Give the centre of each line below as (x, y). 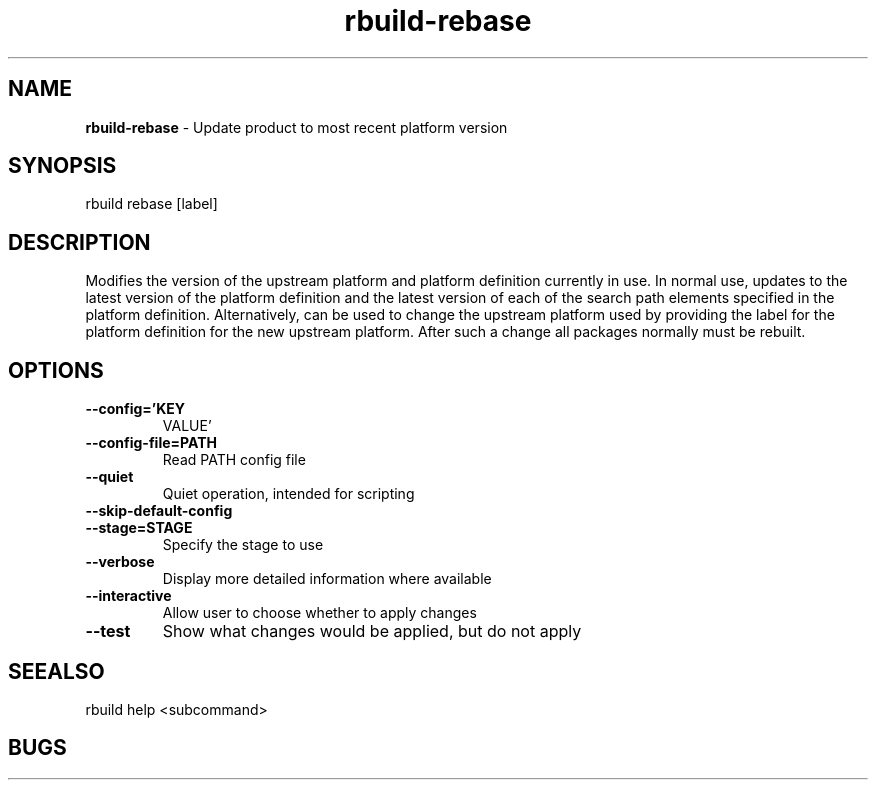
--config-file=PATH (151, 443)
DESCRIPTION (79, 242)
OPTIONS (56, 370)
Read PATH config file (234, 460)
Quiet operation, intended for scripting (288, 494)
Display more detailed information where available (327, 579)
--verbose (120, 562)
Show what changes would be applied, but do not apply (372, 631)
